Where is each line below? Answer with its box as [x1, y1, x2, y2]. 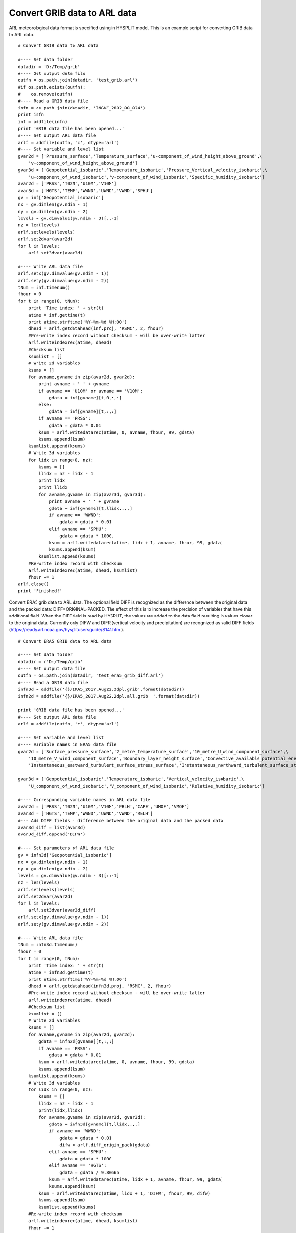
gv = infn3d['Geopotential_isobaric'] [18, 852, 112, 858]
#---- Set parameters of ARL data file [18, 845, 114, 851]
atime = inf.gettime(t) [28, 312, 86, 318]
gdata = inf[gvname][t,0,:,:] [49, 395, 122, 400]
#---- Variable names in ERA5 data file [18, 742, 117, 747]
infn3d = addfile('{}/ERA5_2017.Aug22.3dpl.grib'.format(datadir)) [18, 687, 185, 692]
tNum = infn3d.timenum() [18, 942, 78, 947]
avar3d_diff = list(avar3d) [18, 825, 86, 831]
